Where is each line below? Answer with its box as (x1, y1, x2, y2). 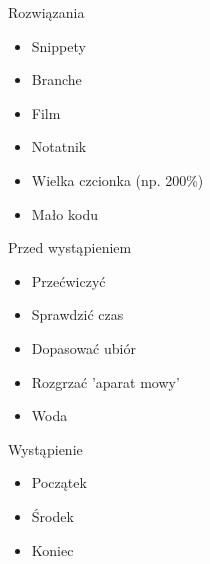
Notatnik (31, 136, 87, 157)
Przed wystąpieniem (8, 237, 132, 258)
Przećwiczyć (31, 270, 106, 291)
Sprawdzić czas (31, 304, 124, 325)
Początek (31, 472, 87, 493)
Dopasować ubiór (31, 337, 136, 358)
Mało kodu (31, 203, 98, 224)
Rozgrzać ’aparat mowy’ (31, 371, 180, 392)
